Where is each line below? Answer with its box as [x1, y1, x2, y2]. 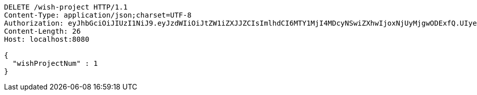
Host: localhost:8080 [4, 35, 89, 43]
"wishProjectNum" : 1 [12, 59, 98, 67]
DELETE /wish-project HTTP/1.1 [4, 3, 128, 11]
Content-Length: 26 [4, 27, 81, 35]
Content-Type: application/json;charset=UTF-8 [4, 11, 192, 19]
